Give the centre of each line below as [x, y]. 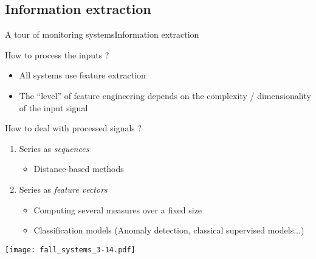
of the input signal [53, 107]
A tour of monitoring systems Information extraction [102, 34]
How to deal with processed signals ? [74, 128]
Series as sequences [54, 148]
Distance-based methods [79, 169]
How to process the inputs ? [57, 54]
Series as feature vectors [63, 189]
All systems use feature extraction [82, 75]
